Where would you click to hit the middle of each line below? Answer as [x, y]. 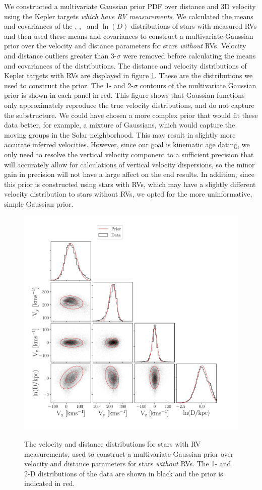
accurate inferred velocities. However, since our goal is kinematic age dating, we [127, 144]
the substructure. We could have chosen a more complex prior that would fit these [131, 115]
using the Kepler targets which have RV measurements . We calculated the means [129, 16]
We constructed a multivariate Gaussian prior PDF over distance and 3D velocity [130, 6]
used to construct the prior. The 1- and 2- [69, 85]
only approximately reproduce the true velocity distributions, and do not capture [129, 105]
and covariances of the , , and [51, 26]
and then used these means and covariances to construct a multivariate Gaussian [129, 36]
